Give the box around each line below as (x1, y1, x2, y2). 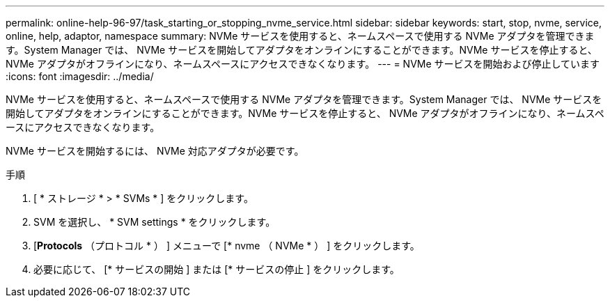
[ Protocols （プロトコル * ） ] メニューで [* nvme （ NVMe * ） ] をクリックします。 (33, 240, 420, 251)
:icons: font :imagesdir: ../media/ (6, 70, 154, 82)
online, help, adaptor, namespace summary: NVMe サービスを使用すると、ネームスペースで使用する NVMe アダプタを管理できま (6, 30, 595, 42)
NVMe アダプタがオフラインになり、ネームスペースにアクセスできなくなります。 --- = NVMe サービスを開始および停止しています (6, 58, 600, 70)
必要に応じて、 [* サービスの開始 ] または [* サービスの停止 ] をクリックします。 (33, 263, 400, 275)
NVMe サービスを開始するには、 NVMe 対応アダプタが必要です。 (6, 145, 304, 157)
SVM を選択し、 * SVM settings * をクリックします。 (33, 216, 276, 228)
